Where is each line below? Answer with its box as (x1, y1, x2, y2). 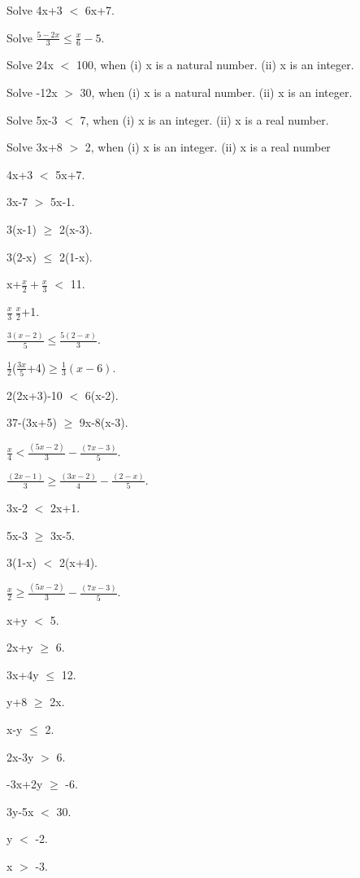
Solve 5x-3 (7, 111, 58, 128)
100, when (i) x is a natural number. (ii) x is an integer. (76, 56, 354, 73)
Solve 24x (7, 56, 54, 73)
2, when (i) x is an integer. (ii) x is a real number (85, 138, 331, 156)
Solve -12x (7, 84, 58, 101)
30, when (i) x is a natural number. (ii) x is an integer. (80, 84, 353, 101)
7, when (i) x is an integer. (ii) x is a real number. (80, 111, 329, 128)
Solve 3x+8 (7, 138, 63, 156)
